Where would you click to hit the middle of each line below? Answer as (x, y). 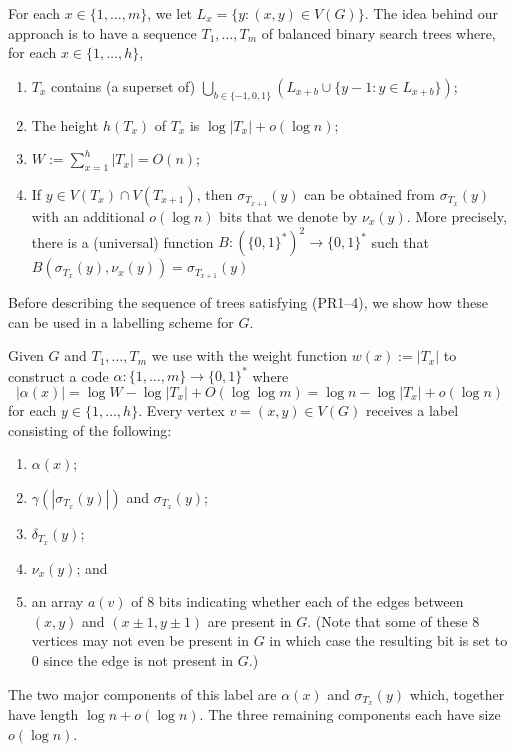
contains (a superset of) (123, 85)
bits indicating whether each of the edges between (311, 601)
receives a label (412, 409)
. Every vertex (181, 409)
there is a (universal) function (122, 241)
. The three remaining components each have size (350, 714)
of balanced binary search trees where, (378, 32)
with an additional (88, 215)
